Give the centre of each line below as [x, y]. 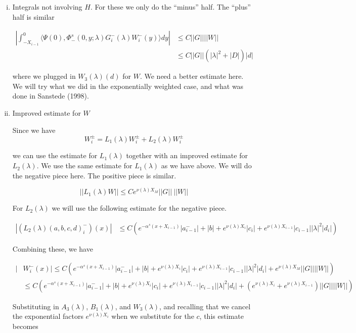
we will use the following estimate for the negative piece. [139, 208]
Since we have [34, 130]
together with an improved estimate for [187, 155]
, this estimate [221, 316]
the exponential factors [48, 316]
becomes [25, 326]
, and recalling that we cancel [205, 306]
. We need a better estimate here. [192, 76]
